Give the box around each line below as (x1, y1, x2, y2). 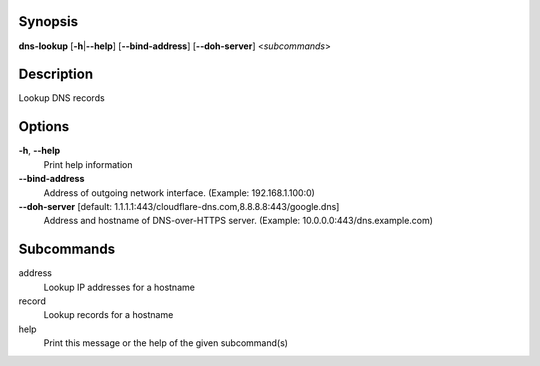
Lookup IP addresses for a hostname (43, 281, 195, 293)
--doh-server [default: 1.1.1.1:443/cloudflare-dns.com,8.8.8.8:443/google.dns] (18, 200, 340, 212)
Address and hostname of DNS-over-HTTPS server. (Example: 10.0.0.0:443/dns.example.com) (43, 215, 434, 227)
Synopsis (18, 13, 79, 30)
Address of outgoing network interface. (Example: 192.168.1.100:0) (43, 186, 315, 199)
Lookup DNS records (18, 92, 105, 104)
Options (18, 118, 70, 135)
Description (18, 66, 94, 83)
